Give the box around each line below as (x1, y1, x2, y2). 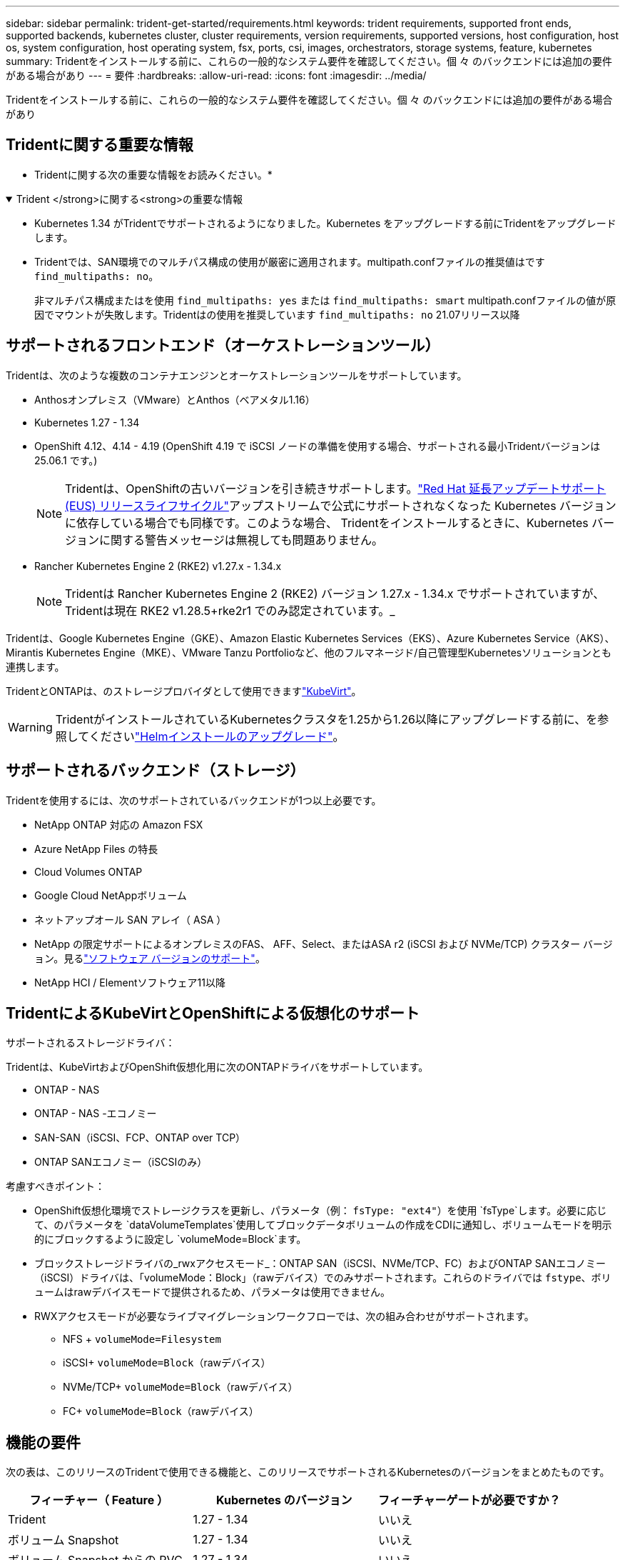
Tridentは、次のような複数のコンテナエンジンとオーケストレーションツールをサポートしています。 (6, 369, 467, 381)
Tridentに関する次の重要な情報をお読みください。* (34, 168, 273, 181)
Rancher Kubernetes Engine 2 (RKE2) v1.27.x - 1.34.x (34, 559, 282, 572)
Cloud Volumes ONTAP (34, 865, 143, 878)
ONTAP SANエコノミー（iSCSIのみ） (34, 1156, 208, 1169)
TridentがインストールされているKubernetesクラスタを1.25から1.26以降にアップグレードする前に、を (55, 711, 598, 726)
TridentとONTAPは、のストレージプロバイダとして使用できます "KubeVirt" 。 (6, 684, 362, 697)
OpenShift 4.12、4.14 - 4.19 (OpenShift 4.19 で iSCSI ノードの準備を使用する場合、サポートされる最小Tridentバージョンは (34, 439, 601, 452)
